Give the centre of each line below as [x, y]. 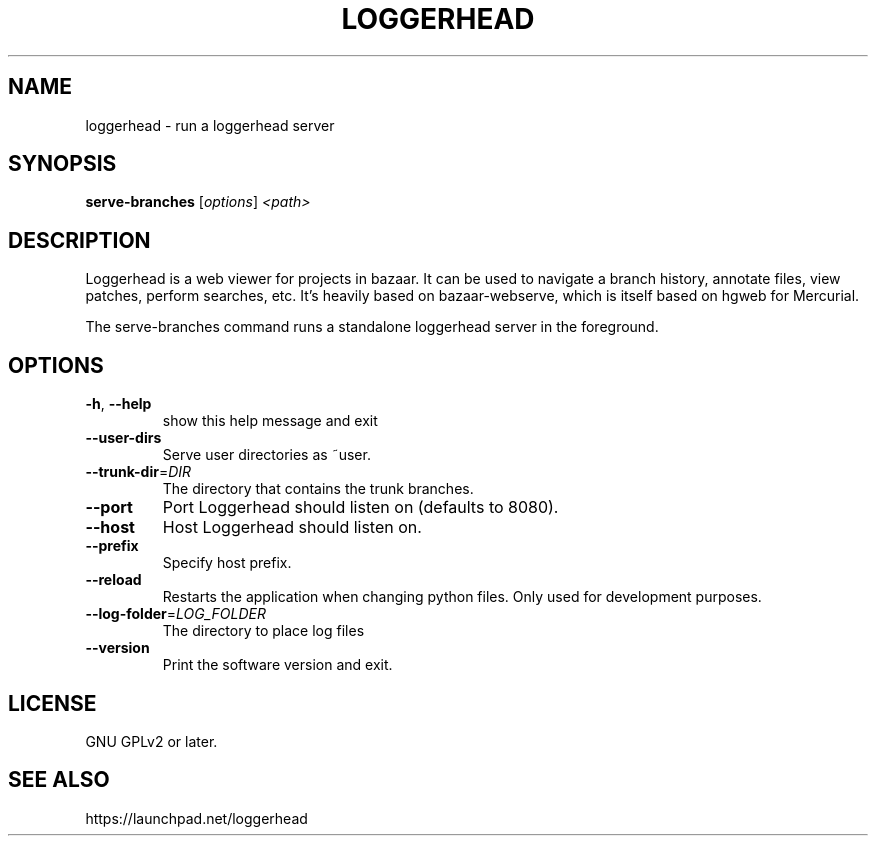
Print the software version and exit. [277, 665]
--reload [113, 580]
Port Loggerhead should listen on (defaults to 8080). [360, 507]
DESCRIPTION [79, 240]
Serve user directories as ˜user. [266, 455]
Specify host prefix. [227, 563]
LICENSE [52, 703]
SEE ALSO [59, 780]
